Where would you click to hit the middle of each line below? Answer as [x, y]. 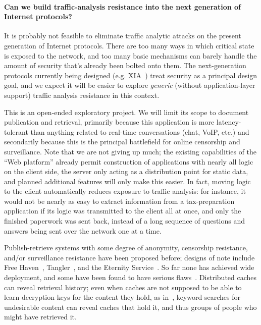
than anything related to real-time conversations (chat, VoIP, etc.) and [140, 131]
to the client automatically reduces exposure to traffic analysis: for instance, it [125, 191]
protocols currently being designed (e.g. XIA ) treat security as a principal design [131, 75]
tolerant [16, 131]
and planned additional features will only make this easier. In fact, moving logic [127, 181]
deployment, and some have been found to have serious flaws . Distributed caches [130, 277]
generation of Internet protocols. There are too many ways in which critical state [129, 45]
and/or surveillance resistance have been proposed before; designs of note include [129, 257]
